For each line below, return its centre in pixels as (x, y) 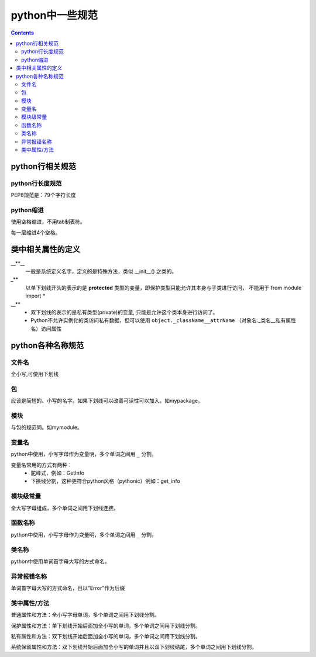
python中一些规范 (54, 15)
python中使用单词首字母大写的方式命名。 (60, 561)
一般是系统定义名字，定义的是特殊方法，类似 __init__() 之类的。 (101, 271)
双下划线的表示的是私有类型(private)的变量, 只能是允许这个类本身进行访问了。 (124, 312)
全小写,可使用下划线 (35, 374)
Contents (23, 33)
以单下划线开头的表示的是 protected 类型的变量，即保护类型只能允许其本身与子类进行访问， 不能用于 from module (164, 288)
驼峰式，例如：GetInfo (58, 473)
